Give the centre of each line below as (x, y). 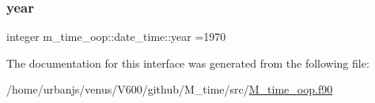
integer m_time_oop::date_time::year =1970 (116, 37)
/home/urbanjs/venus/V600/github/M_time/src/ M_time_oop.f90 (170, 89)
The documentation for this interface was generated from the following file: (188, 63)
